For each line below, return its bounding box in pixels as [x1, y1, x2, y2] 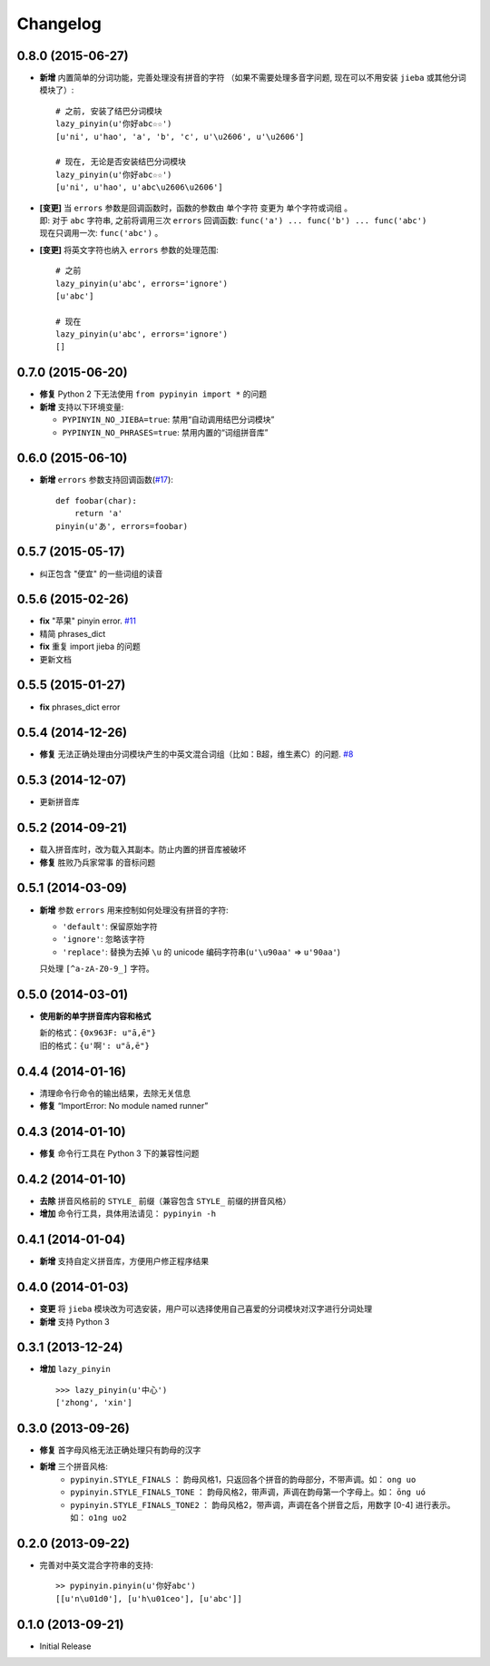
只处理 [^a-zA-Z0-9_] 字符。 [39, 963, 154, 975]
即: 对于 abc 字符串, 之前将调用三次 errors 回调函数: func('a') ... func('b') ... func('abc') [39, 214, 427, 226]
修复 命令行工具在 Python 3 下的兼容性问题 [39, 1148, 200, 1159]
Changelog [16, 14, 102, 34]
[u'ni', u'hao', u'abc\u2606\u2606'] [55, 182, 224, 192]
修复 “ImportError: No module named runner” [39, 1101, 209, 1112]
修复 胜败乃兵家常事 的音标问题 [39, 857, 156, 867]
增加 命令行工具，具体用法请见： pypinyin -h [39, 1208, 217, 1220]
